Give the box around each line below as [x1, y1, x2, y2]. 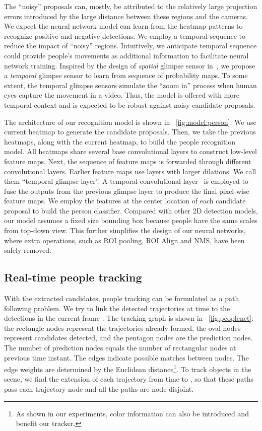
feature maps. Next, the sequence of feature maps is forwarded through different [4, 156, 251, 166]
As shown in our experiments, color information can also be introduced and [16, 408, 249, 418]
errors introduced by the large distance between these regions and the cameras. [4, 11, 248, 21]
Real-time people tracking [4, 269, 142, 285]
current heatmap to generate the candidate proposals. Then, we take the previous [4, 126, 256, 137]
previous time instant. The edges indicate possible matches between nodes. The [4, 352, 249, 363]
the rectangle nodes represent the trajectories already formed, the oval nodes [4, 322, 241, 333]
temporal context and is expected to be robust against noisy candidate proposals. [4, 99, 255, 110]
